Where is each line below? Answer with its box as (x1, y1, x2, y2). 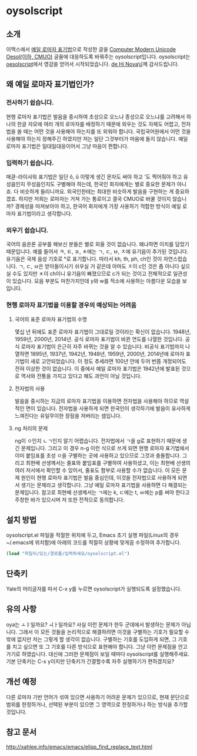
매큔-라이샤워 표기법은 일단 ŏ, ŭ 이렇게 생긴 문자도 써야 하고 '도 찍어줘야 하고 (6, 173, 182, 180)
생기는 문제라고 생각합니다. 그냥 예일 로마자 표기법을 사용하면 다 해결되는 (21, 481, 188, 488)
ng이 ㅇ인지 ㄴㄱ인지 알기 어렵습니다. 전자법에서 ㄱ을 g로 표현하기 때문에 (14, 437, 181, 444)
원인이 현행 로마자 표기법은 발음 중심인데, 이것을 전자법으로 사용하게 (21, 474, 176, 481)
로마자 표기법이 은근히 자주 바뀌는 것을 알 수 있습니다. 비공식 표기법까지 (21, 343, 184, 350)
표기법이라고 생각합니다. (16, 210, 72, 217)
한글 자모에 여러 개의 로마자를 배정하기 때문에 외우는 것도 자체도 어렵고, (16, 120, 181, 127)
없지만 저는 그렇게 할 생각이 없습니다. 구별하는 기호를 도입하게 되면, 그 (16, 635, 177, 643)
